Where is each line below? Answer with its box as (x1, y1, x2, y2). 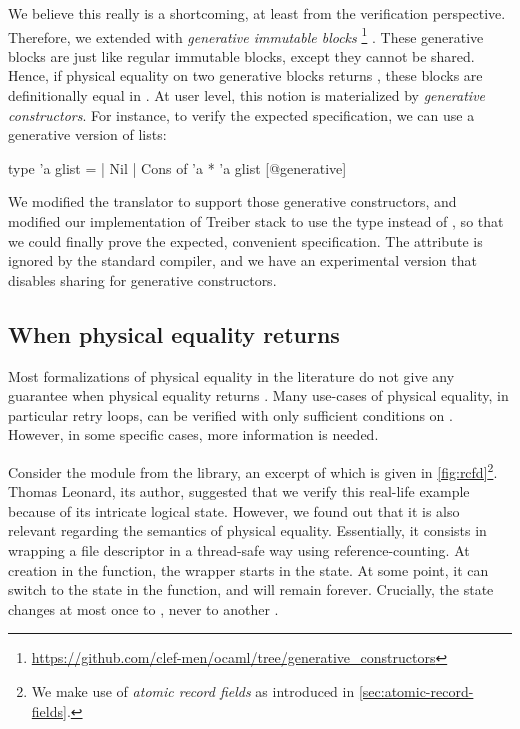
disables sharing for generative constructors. (8, 269, 277, 290)
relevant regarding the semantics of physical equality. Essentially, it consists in (8, 520, 487, 541)
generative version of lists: (8, 124, 167, 145)
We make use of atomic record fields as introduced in (31, 680, 355, 701)
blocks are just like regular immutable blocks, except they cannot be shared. (8, 45, 475, 66)
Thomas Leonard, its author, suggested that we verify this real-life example (8, 481, 470, 502)
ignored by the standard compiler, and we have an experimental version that (8, 250, 477, 271)
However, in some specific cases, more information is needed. (8, 424, 379, 445)
